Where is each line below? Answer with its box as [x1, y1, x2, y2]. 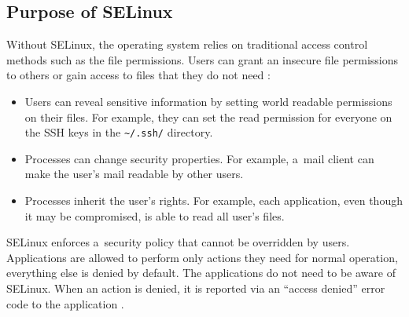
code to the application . [6, 295, 124, 312]
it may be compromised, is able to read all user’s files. [24, 207, 285, 224]
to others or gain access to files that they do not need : [6, 67, 271, 83]
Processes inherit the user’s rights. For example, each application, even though [24, 192, 403, 209]
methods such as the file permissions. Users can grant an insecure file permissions [6, 51, 399, 67]
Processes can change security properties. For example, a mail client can [24, 150, 374, 166]
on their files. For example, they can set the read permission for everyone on [24, 108, 392, 125]
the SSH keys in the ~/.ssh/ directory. [24, 124, 213, 140]
